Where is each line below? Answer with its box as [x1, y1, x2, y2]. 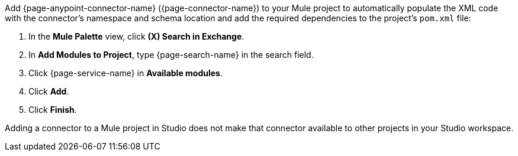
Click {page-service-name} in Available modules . [28, 68, 223, 78]
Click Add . [28, 86, 69, 96]
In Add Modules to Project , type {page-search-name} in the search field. [28, 50, 314, 60]
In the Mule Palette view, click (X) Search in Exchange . [28, 31, 244, 41]
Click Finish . [28, 105, 77, 115]
